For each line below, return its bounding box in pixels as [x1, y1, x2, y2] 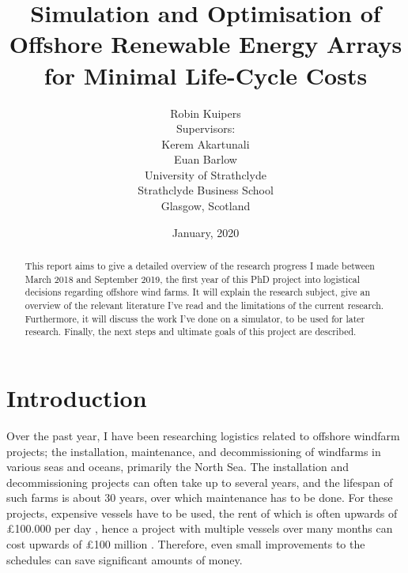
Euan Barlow [174, 151, 237, 168]
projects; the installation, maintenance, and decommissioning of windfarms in [6, 443, 381, 459]
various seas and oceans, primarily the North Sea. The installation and [6, 458, 349, 475]
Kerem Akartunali [161, 135, 250, 152]
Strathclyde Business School [138, 182, 274, 198]
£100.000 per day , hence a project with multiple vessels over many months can [6, 520, 393, 537]
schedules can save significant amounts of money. [6, 551, 243, 567]
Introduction [6, 381, 147, 413]
